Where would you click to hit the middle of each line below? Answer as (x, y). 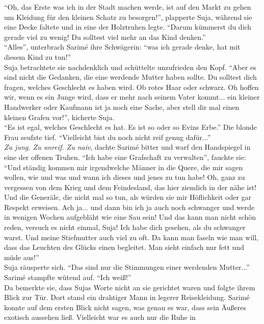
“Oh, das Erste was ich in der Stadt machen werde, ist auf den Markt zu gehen (128, 7)
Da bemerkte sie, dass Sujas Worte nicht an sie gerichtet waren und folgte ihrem (130, 287)
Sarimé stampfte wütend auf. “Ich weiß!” (68, 277)
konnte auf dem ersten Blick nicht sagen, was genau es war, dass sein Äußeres (125, 307)
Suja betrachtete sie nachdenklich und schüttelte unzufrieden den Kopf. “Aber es (130, 67)
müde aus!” (22, 257)
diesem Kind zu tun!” (38, 56)
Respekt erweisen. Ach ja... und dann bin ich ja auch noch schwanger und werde (129, 207)
